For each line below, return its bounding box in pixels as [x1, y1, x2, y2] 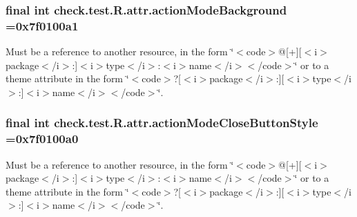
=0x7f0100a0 [6, 130, 79, 147]
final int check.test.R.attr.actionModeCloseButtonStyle [6, 114, 318, 131]
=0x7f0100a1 [6, 17, 79, 34]
